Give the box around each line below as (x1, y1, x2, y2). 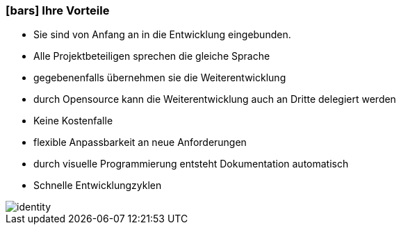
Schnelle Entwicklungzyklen (33, 179, 162, 192)
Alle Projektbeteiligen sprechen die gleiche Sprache (33, 50, 270, 63)
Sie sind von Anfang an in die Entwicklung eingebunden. (33, 28, 291, 41)
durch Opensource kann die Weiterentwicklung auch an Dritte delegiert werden (33, 93, 396, 106)
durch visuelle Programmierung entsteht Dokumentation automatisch (33, 158, 349, 170)
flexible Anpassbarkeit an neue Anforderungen (33, 136, 247, 149)
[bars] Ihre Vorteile (6, 3, 110, 17)
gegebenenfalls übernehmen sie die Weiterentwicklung (33, 72, 286, 84)
